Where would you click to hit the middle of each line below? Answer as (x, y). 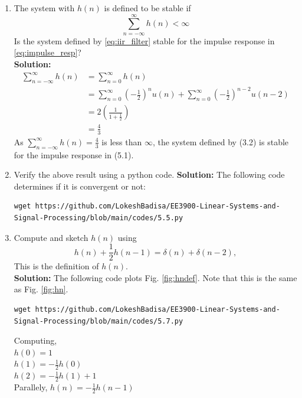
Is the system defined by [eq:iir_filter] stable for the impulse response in (144, 40)
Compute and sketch (51, 237)
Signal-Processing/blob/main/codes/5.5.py (99, 218)
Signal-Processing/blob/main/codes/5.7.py (99, 321)
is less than (122, 141)
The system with (44, 8)
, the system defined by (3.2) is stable (221, 141)
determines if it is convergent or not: (80, 186)
